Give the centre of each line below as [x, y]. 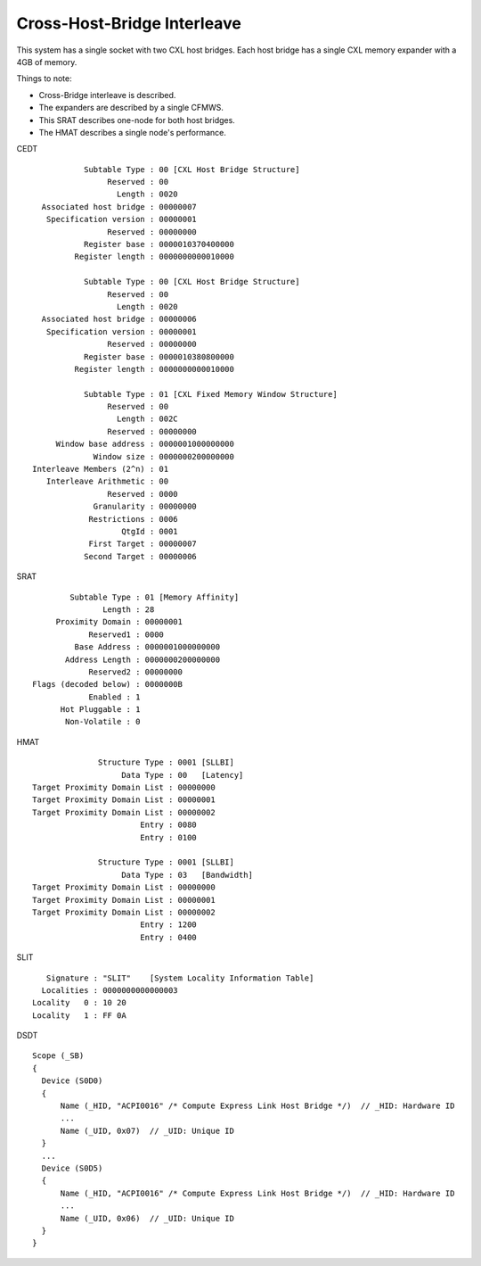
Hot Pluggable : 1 [100, 710]
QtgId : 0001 [150, 531]
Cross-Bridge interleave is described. [107, 95]
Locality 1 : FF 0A [79, 1015]
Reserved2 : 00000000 [135, 672]
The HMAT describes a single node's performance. [133, 132]
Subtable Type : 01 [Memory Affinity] [155, 597]
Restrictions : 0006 [133, 519]
